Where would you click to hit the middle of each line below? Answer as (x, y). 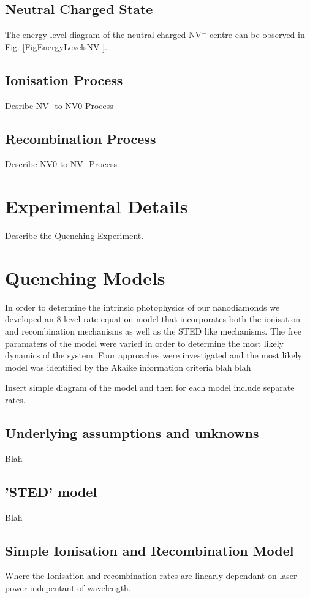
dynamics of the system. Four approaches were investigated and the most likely (153, 355)
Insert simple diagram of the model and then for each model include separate (150, 388)
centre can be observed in (257, 35)
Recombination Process (81, 138)
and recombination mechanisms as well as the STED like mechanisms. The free (153, 331)
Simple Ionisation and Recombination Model (149, 550)
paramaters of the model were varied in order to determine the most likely (144, 343)
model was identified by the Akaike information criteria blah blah (128, 367)
